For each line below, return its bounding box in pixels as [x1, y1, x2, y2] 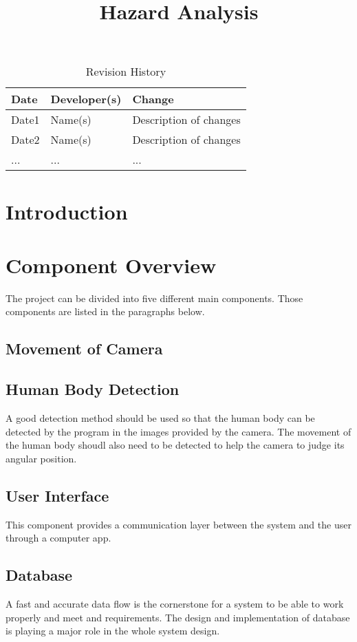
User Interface [6, 484, 109, 506]
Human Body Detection [6, 378, 180, 400]
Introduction [6, 197, 128, 225]
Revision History [85, 63, 166, 80]
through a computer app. [6, 531, 111, 545]
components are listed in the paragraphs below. [6, 304, 205, 319]
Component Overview [6, 250, 217, 279]
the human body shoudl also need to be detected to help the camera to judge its [6, 438, 345, 452]
